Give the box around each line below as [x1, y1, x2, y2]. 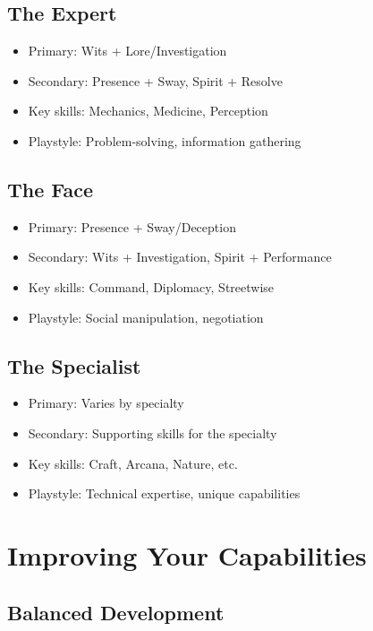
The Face [7, 175, 94, 203]
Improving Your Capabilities [7, 536, 367, 573]
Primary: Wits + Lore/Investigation [28, 41, 227, 60]
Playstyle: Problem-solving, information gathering [28, 131, 301, 150]
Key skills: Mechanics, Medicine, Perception [28, 101, 268, 120]
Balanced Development [7, 598, 225, 626]
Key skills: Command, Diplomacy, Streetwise [28, 277, 275, 296]
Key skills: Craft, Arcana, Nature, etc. [28, 454, 238, 472]
